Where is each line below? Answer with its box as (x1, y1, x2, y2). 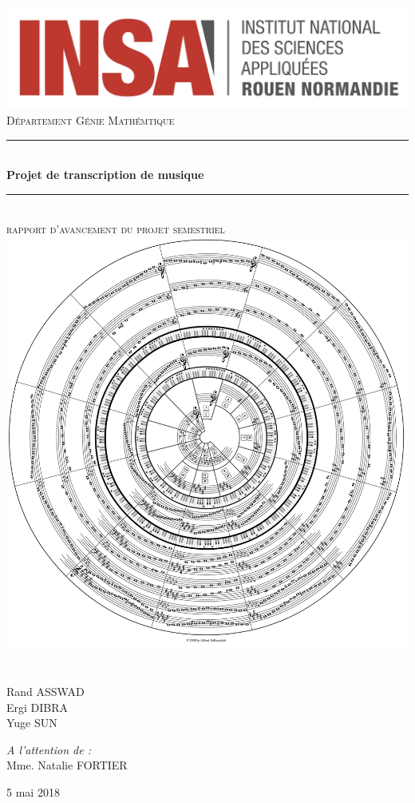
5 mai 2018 (6, 783, 60, 800)
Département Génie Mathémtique (6, 112, 175, 129)
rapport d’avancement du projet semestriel (6, 221, 225, 237)
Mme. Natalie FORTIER (6, 757, 128, 773)
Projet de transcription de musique (6, 166, 204, 183)
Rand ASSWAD (6, 682, 85, 699)
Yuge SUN (6, 714, 57, 731)
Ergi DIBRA (6, 698, 69, 715)
